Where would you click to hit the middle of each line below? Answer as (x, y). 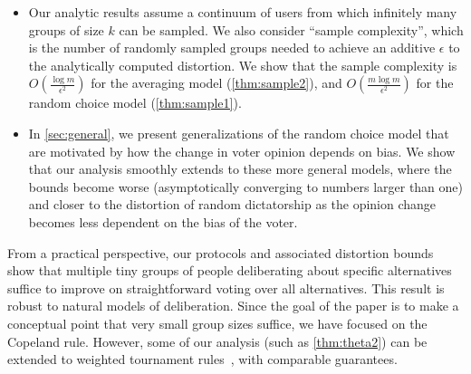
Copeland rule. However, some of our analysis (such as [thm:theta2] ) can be (217, 341)
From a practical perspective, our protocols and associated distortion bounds (221, 252)
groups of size (66, 29)
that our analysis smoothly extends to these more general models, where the (240, 169)
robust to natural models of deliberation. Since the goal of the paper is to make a (233, 306)
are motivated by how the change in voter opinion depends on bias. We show (242, 151)
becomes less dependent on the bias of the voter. (163, 221)
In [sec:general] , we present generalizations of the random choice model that (239, 133)
